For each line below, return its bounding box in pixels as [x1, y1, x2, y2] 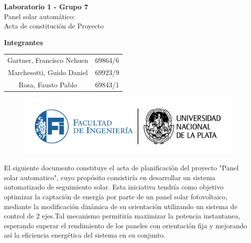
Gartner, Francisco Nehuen [7, 55, 88, 65]
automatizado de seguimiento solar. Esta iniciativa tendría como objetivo [4, 182, 223, 192]
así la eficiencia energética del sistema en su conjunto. [4, 230, 166, 240]
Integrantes [4, 37, 43, 47]
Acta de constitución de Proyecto [4, 21, 104, 31]
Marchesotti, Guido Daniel [8, 67, 88, 77]
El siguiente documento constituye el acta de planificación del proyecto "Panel [4, 162, 239, 173]
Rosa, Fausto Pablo [19, 79, 77, 89]
